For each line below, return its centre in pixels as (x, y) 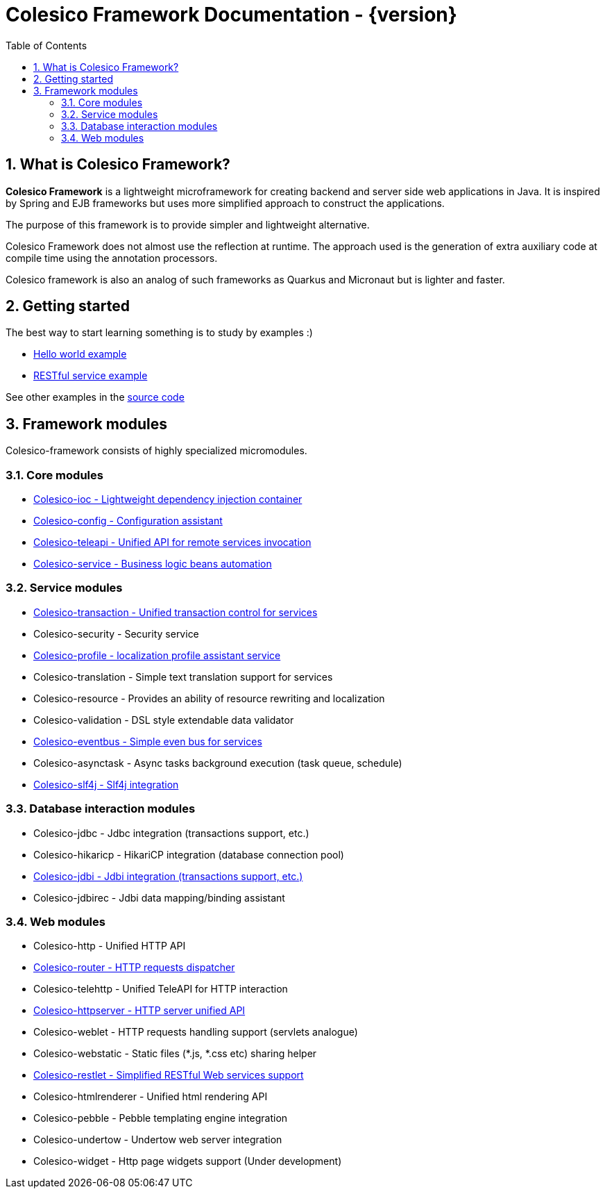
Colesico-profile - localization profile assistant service (157, 655)
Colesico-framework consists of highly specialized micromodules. (156, 451)
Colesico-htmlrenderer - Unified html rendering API (151, 1097)
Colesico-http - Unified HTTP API (110, 946)
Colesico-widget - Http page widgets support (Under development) (188, 1161)
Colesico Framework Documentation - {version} (231, 15)
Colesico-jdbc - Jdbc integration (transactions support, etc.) (171, 833)
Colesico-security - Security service (116, 633)
